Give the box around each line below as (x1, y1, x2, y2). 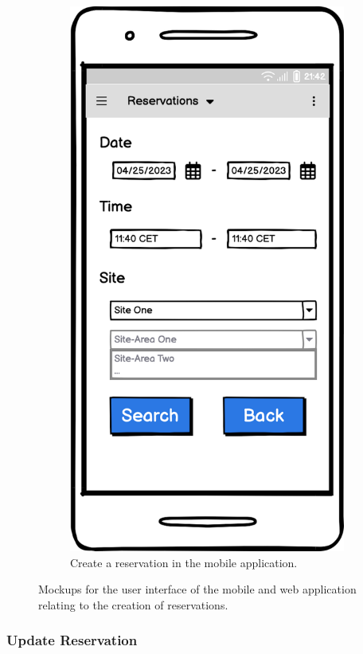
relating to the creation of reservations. (38, 596, 228, 613)
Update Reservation (6, 630, 138, 650)
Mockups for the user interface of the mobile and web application (38, 581, 357, 597)
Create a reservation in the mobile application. (70, 554, 298, 570)
